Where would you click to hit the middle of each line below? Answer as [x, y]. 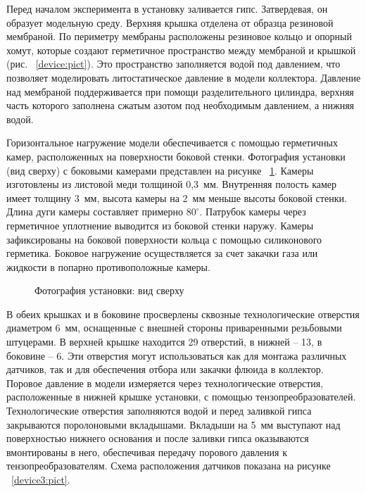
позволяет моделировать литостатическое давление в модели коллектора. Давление [184, 77]
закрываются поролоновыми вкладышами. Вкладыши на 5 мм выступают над [173, 424]
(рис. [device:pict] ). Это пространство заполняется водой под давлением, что [173, 64]
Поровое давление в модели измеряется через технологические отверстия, [165, 383]
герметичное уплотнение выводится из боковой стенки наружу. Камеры [160, 225]
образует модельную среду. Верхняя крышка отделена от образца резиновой [170, 22]
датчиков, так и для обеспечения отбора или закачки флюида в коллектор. [165, 369]
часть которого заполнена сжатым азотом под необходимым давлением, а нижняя [181, 105]
